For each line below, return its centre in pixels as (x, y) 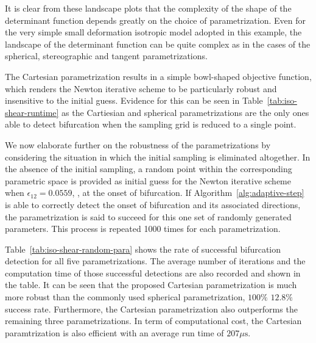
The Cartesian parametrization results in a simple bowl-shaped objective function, (158, 76)
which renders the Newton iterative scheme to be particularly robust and (141, 88)
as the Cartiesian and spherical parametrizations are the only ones (185, 112)
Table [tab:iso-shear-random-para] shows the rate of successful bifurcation (143, 249)
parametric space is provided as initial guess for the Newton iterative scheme (148, 180)
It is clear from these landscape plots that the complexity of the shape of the (148, 8)
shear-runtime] (32, 112)
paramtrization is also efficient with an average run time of (114, 332)
